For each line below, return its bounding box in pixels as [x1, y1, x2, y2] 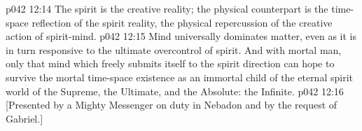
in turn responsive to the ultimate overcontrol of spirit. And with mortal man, [6, 42, 342, 57]
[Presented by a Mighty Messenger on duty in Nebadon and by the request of [6, 97, 337, 112]
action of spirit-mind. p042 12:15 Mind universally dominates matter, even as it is [6, 29, 357, 43]
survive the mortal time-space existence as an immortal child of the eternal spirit [6, 69, 353, 84]
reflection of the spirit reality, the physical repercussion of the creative [32, 15, 333, 29]
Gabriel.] [6, 111, 43, 125]
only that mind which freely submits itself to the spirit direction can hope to [6, 56, 335, 71]
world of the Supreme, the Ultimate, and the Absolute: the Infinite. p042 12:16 [6, 83, 344, 98]
